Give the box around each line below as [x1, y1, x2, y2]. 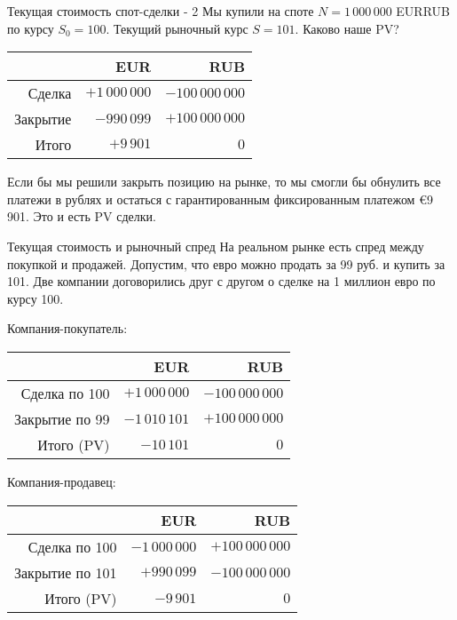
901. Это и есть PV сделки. [7, 207, 156, 226]
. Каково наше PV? [295, 19, 399, 37]
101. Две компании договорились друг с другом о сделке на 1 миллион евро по [7, 272, 436, 290]
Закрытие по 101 [14, 561, 117, 583]
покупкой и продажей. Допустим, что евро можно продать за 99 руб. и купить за [7, 254, 445, 273]
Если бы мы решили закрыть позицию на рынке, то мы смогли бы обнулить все [7, 172, 441, 191]
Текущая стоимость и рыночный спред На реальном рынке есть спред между [7, 236, 424, 255]
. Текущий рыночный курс [106, 19, 248, 37]
